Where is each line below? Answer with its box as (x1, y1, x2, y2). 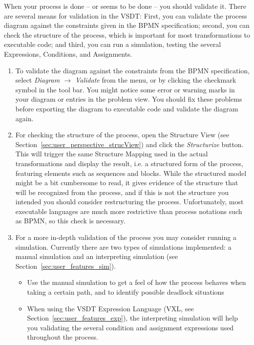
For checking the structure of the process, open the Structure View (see (15, 129, 230, 140)
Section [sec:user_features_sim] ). (15, 260, 116, 271)
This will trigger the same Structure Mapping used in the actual (15, 149, 208, 159)
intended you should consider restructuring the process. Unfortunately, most (15, 196, 244, 207)
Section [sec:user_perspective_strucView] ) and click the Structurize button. (15, 139, 244, 149)
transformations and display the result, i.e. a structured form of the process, (15, 158, 243, 168)
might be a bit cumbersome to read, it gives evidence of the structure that (15, 177, 238, 188)
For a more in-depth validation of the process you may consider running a (15, 232, 236, 242)
